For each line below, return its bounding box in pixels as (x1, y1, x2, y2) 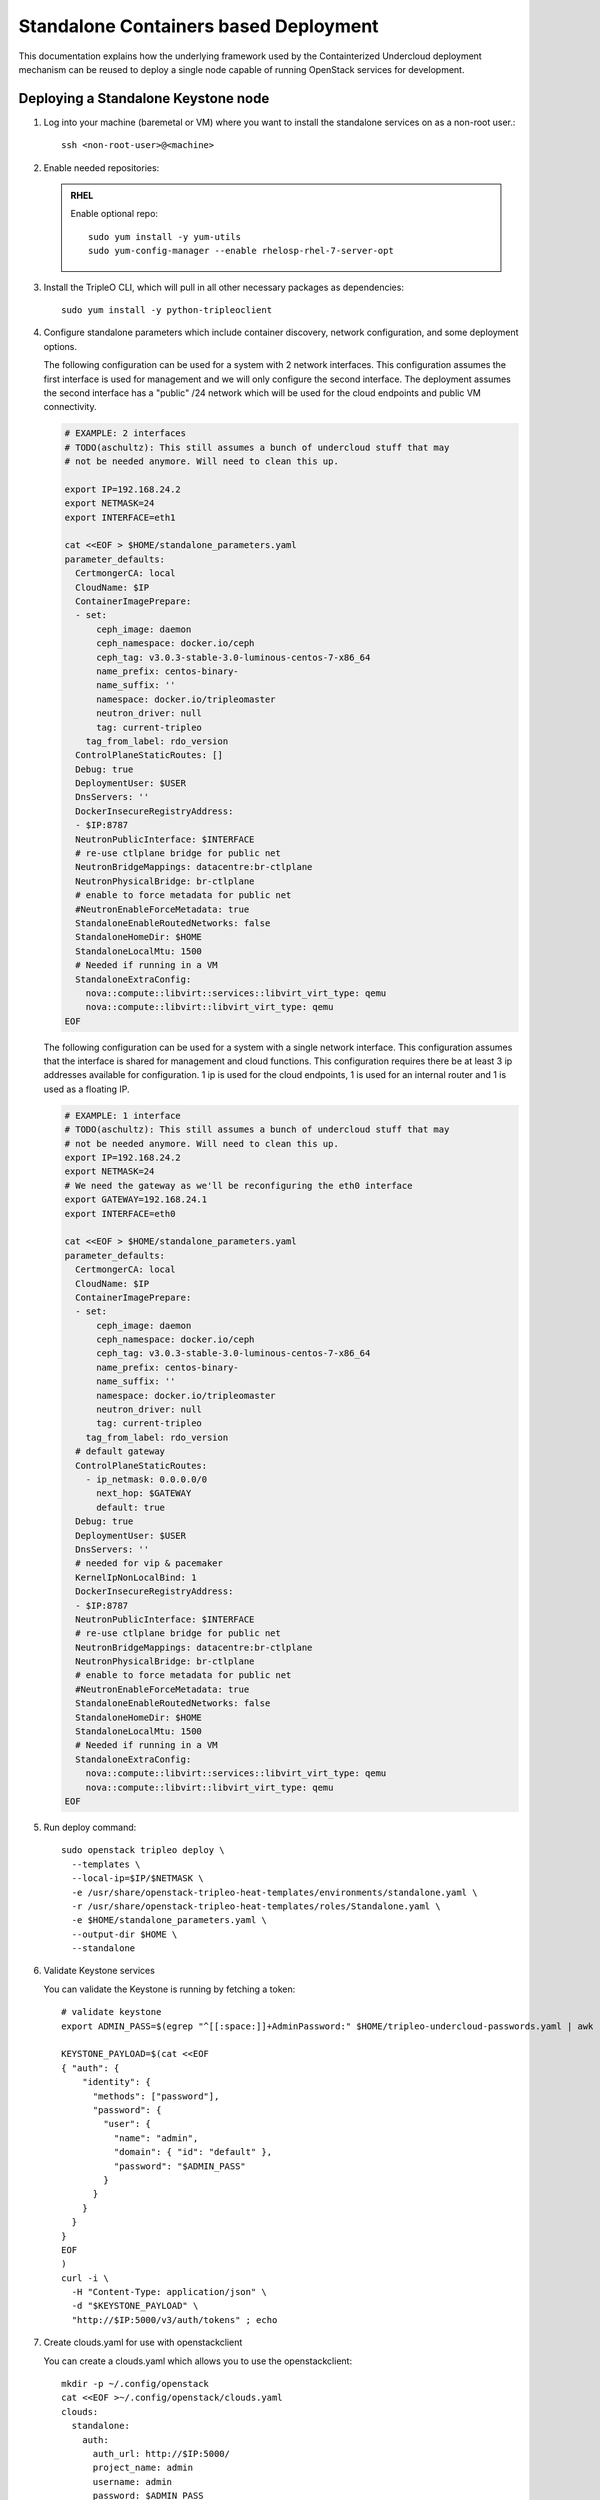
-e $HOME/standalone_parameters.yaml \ (71, 1915, 267, 1926)
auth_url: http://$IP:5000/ (92, 2448, 230, 2459)
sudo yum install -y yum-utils (88, 231, 242, 242)
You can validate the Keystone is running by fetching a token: (43, 1983, 296, 1995)
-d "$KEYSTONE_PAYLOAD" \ (71, 2300, 199, 2312)
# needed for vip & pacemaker (75, 1558, 224, 1569)
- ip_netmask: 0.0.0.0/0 (85, 1474, 208, 1485)
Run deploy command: (43, 1821, 137, 1833)
